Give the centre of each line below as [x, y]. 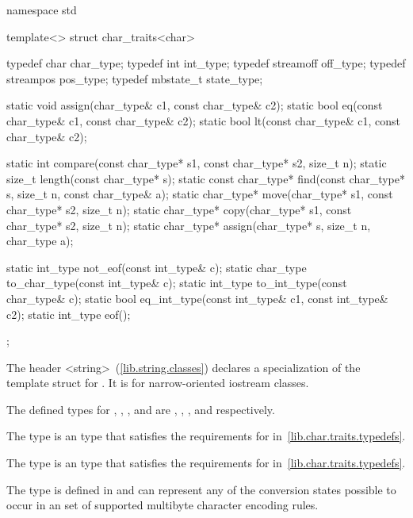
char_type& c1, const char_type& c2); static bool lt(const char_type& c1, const [204, 120]
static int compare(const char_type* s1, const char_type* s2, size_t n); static [197, 163]
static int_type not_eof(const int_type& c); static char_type [157, 267]
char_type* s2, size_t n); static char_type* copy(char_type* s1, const [179, 209]
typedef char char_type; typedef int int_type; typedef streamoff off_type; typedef [206, 63]
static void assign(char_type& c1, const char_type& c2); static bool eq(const [195, 105]
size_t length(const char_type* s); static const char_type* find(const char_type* [206, 178]
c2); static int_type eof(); [69, 314]
